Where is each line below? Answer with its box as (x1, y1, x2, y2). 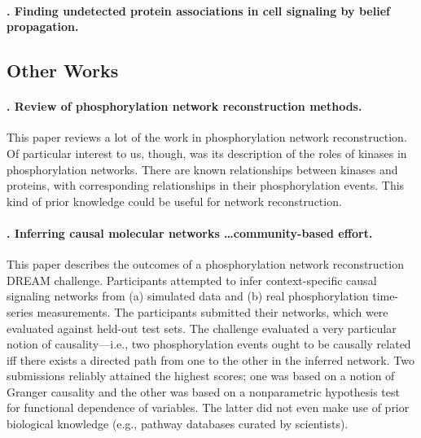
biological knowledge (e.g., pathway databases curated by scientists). (7, 415, 349, 432)
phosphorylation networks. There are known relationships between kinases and (7, 160, 398, 177)
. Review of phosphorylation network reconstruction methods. (7, 98, 362, 115)
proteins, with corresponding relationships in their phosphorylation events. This (7, 177, 405, 194)
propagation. (7, 18, 79, 35)
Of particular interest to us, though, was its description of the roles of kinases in (7, 144, 407, 161)
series (7, 303, 33, 320)
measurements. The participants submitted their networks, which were (37, 303, 388, 320)
